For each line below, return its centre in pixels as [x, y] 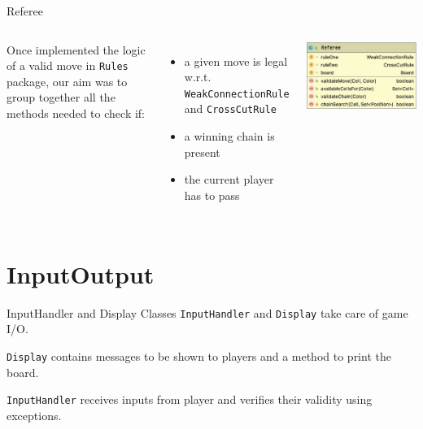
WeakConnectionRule [237, 94]
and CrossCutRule [230, 108]
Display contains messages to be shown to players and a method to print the [199, 355]
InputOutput [81, 273]
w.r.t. [198, 77]
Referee [25, 11]
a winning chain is [229, 136]
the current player [229, 179]
